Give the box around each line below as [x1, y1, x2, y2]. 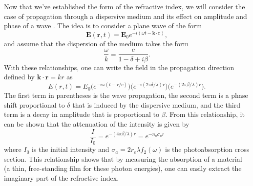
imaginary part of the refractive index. [4, 172, 119, 183]
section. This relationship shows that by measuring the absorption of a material [4, 153, 242, 164]
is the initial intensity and [32, 144, 109, 154]
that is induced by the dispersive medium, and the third [72, 99, 240, 110]
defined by [4, 72, 35, 82]
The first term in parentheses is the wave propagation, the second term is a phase [4, 90, 248, 100]
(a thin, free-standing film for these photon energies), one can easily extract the [4, 163, 242, 173]
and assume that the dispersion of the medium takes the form [4, 38, 189, 48]
